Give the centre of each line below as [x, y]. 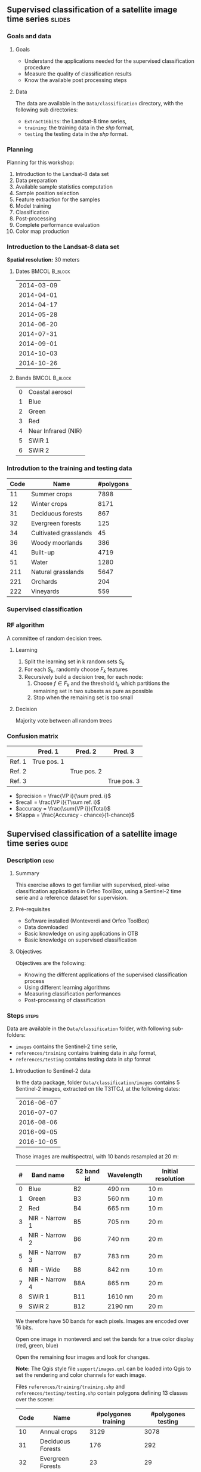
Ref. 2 [18, 772]
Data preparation [36, 180]
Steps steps [23, 1016]
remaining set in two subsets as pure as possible [93, 691]
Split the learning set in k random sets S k [74, 662]
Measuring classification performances [72, 994]
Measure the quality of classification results [78, 74]
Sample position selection [47, 193]
